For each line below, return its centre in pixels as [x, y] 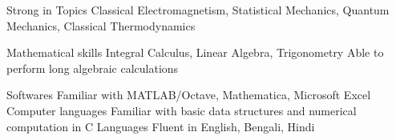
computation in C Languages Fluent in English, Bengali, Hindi [161, 126]
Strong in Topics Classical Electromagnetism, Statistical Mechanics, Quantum [198, 10]
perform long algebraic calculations [93, 68]
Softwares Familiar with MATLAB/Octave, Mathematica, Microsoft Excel [189, 95]
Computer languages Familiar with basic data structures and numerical [182, 110]
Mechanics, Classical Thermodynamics [101, 25]
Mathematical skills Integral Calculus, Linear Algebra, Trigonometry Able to [195, 52]
